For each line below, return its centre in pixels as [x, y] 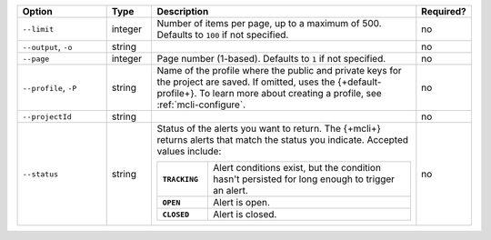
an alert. [231, 190]
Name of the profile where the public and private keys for [279, 70]
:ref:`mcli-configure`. [201, 105]
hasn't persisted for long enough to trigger [304, 179]
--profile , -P [50, 88]
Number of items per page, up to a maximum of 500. [269, 23]
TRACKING [180, 179]
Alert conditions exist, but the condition [297, 168]
